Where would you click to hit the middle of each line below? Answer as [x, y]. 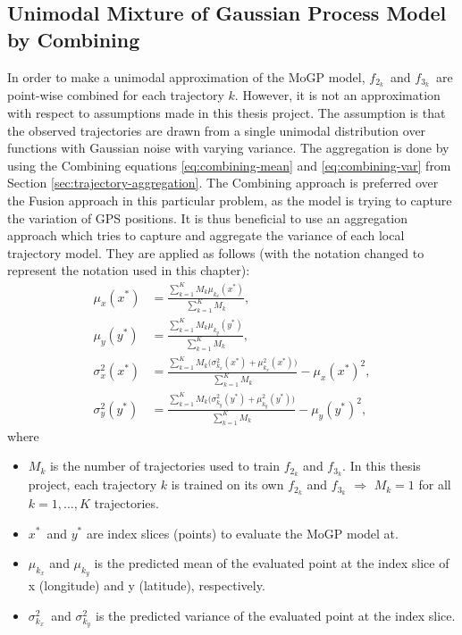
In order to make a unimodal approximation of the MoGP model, [186, 76]
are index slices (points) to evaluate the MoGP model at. [242, 533]
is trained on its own [227, 485]
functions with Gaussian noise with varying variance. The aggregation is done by [228, 148]
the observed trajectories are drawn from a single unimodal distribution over [217, 130]
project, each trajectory [92, 485]
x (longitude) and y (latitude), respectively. [147, 585]
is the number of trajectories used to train [164, 466]
